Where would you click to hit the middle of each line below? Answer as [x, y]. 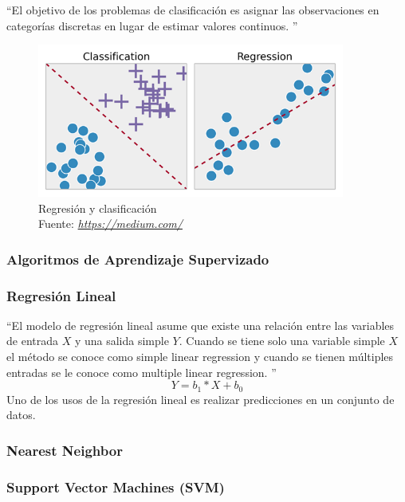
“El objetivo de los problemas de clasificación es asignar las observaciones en [193, 10]
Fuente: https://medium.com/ [110, 224]
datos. [21, 415]
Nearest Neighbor [65, 450]
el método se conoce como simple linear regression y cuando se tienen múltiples [200, 357]
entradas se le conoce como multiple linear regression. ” [142, 372]
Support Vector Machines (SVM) [116, 486]
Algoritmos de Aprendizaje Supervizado [138, 259]
